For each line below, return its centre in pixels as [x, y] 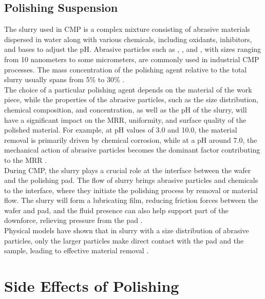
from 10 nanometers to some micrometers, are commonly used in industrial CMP [132, 59]
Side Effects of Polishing [92, 286]
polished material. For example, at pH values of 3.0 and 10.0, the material [121, 130]
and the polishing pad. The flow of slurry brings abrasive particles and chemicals [131, 180]
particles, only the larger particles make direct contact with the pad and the [124, 240]
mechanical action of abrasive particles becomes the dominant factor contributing [132, 150]
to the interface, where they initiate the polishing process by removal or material [131, 190]
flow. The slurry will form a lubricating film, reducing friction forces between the [131, 200]
